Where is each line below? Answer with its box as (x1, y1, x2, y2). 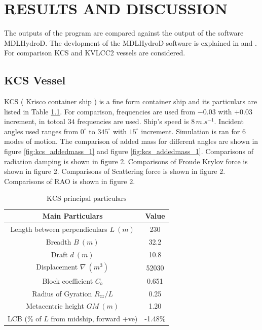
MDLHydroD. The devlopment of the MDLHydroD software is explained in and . (4, 37, 257, 48)
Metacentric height (26, 301, 84, 311)
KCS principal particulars (47, 195, 127, 203)
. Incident (214, 116, 244, 127)
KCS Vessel (4, 72, 66, 88)
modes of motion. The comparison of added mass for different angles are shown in (4, 136, 258, 146)
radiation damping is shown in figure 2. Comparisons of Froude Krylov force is (4, 156, 248, 166)
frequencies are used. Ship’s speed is (77, 116, 189, 127)
